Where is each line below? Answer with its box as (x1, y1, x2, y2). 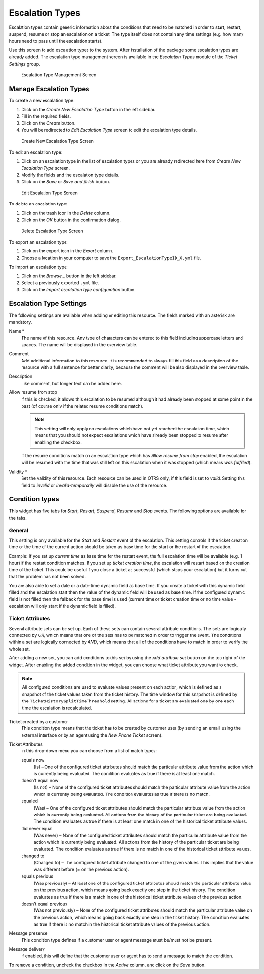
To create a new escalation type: (9, 97, 75, 103)
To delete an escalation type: (9, 201, 68, 207)
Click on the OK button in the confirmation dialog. (21, 217, 121, 223)
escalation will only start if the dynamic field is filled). (9, 603, 116, 609)
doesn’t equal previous (21, 901, 67, 907)
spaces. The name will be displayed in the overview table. (21, 341, 138, 347)
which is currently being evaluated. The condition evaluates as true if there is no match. (33, 791, 210, 797)
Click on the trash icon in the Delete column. (21, 210, 110, 216)
